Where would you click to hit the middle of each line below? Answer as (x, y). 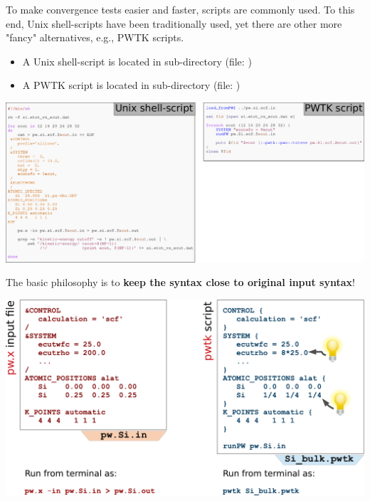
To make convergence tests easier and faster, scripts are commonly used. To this (180, 9)
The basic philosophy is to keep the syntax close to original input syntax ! (180, 282)
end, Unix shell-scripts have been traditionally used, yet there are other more (174, 23)
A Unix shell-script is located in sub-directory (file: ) (137, 61)
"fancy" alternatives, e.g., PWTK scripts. (95, 37)
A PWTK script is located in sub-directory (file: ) (131, 85)
